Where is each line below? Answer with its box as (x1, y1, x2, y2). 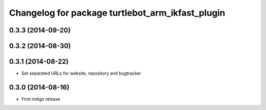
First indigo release (21, 96, 61, 102)
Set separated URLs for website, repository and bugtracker (21, 70, 141, 76)
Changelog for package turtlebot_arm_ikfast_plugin (9, 7, 226, 18)
